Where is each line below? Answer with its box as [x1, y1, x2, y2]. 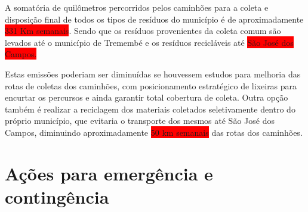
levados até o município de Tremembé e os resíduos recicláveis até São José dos [5, 36, 294, 48]
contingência [5, 184, 109, 208]
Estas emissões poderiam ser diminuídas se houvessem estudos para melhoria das [5, 67, 301, 80]
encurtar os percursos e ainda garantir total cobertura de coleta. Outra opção [5, 91, 288, 104]
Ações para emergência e [5, 161, 213, 185]
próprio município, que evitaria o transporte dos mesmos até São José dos [5, 114, 275, 127]
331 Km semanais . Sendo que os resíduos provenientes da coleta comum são [5, 24, 281, 37]
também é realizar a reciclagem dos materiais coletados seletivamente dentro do [5, 102, 295, 115]
